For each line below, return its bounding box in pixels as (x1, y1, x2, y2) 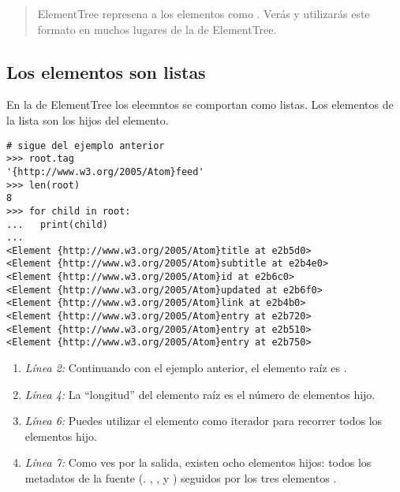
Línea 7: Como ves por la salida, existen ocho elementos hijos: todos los (24, 454, 372, 471)
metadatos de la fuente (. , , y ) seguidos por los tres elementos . (24, 470, 337, 486)
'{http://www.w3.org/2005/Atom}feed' (6, 166, 204, 177)
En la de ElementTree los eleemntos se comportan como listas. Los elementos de (6, 96, 394, 113)
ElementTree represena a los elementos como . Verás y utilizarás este (37, 6, 370, 21)
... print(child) (6, 218, 108, 230)
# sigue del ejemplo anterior (6, 140, 165, 151)
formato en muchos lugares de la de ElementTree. (37, 20, 277, 37)
